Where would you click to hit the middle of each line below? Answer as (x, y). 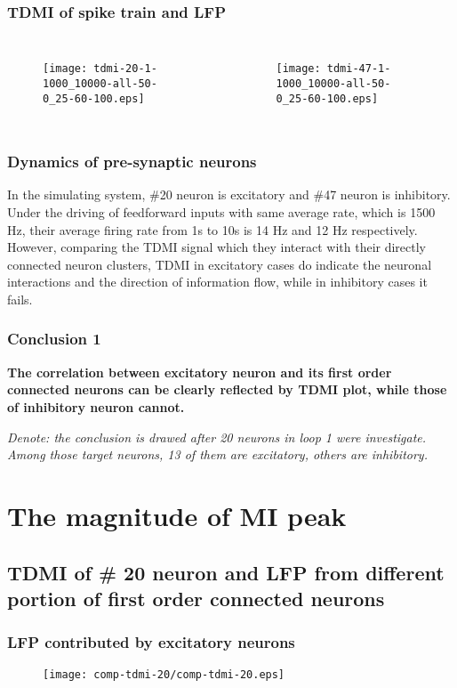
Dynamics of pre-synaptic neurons (132, 162)
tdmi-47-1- (359, 69)
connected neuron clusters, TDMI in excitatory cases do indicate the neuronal (220, 264)
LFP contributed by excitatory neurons (151, 642)
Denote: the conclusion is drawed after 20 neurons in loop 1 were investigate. (217, 437)
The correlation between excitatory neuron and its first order (200, 372)
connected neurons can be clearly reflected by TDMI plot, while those (227, 389)
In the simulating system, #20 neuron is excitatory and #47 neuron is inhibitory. (229, 194)
